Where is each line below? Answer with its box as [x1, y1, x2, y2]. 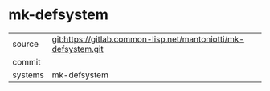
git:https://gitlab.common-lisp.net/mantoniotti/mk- [51, 34, 245, 45]
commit [12, 56, 41, 67]
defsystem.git [51, 43, 104, 54]
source [12, 38, 39, 49]
